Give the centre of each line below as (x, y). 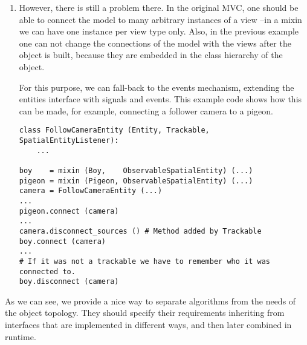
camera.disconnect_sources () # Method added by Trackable (140, 231)
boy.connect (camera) (62, 241)
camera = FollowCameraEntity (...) (91, 191)
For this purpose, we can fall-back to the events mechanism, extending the (157, 87)
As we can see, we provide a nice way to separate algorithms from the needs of (150, 301)
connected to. (47, 271)
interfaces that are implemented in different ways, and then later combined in (148, 325)
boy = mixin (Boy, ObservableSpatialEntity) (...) (136, 170)
